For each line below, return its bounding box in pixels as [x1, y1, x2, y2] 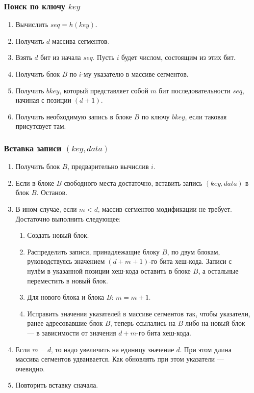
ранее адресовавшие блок [27, 318, 103, 328]
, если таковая [185, 111, 227, 121]
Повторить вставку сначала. [15, 380, 98, 390]
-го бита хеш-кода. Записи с [149, 256, 232, 266]
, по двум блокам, [167, 246, 220, 256]
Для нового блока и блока [27, 292, 104, 302]
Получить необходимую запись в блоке [15, 111, 132, 121]
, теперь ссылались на [110, 318, 176, 328]
